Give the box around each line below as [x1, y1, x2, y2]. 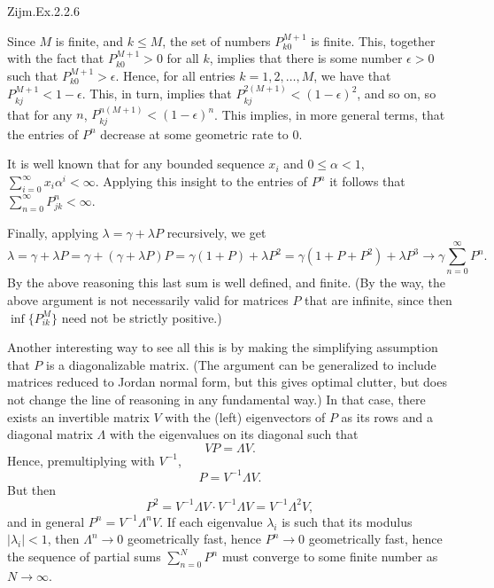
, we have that [313, 66, 391, 84]
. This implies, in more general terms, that [214, 105, 445, 123]
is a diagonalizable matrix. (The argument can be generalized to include [46, 355, 436, 373]
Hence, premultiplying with [7, 451, 155, 469]
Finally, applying [7, 223, 98, 241]
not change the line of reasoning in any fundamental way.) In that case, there [7, 389, 426, 408]
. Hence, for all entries [115, 66, 235, 84]
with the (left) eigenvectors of [165, 407, 326, 426]
